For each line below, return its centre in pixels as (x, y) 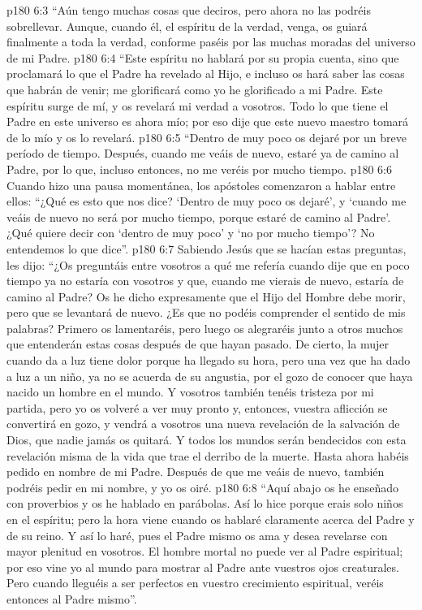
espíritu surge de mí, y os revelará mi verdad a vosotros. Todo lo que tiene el (198, 105)
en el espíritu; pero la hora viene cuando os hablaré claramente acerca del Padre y (211, 519)
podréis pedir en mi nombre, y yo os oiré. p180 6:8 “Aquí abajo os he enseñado (203, 487)
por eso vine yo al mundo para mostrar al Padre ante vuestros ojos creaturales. (203, 567)
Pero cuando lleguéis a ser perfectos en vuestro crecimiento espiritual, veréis (195, 583)
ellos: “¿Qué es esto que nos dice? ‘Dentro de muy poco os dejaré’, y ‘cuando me (207, 201)
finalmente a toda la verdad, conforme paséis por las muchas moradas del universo (211, 42)
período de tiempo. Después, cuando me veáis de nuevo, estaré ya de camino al (203, 153)
